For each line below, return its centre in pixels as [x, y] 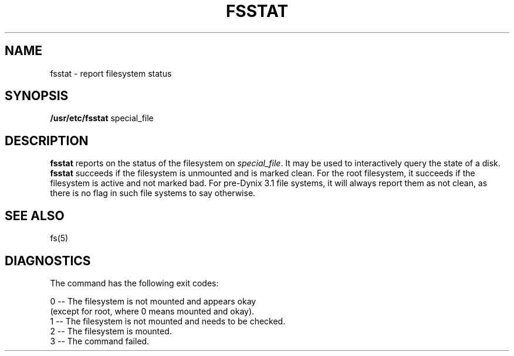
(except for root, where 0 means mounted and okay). [152, 311]
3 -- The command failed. [100, 341]
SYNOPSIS [37, 96]
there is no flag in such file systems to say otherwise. [153, 193]
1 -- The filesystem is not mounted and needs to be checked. [168, 321]
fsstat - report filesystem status [111, 73]
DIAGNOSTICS [48, 261]
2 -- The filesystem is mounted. [111, 331]
